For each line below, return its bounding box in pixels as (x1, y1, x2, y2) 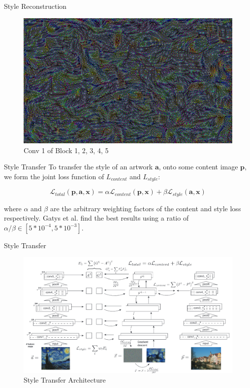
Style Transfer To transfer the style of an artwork (4, 162, 153, 172)
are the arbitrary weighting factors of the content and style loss (50, 203, 241, 213)
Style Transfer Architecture (24, 375, 106, 385)
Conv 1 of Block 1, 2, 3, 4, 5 (24, 145, 109, 155)
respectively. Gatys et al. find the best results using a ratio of (4, 213, 189, 223)
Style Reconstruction (4, 1, 67, 11)
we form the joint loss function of (4, 171, 104, 181)
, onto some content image (158, 162, 238, 172)
